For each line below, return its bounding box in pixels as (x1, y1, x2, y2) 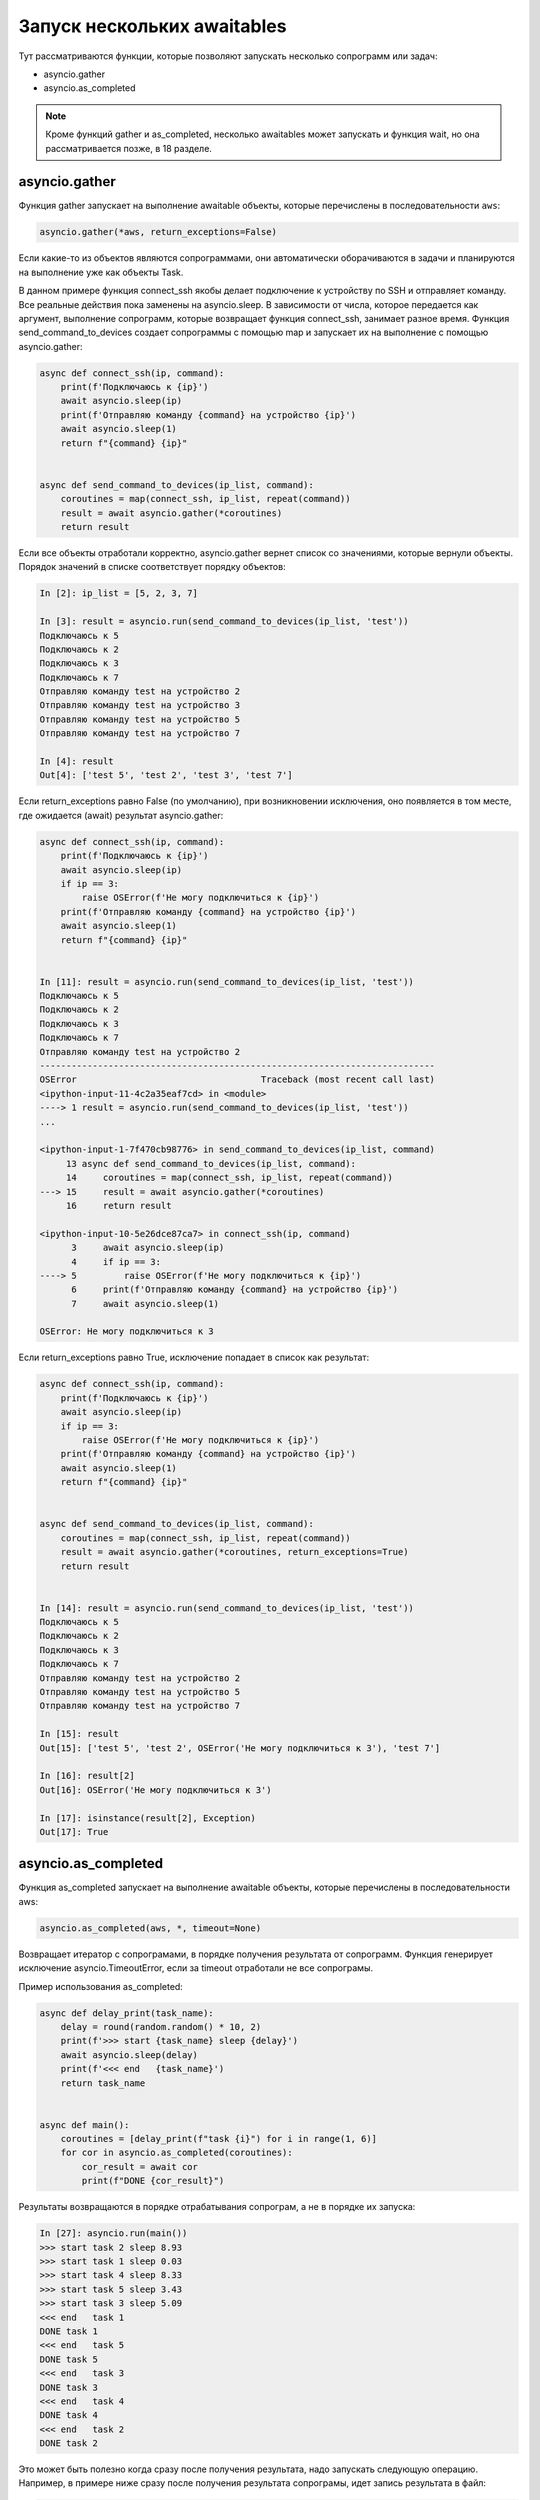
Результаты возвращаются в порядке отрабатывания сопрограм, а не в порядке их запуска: (18, 2201, 416, 2213)
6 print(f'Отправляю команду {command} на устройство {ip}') (71, 1284, 399, 1295)
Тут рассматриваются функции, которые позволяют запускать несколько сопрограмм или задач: (18, 50, 438, 62)
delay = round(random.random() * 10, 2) (60, 2021, 262, 2032)
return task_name (60, 2077, 146, 2089)
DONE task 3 (39, 2381, 99, 2393)
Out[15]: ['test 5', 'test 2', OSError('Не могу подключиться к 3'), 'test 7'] (39, 1742, 441, 1754)
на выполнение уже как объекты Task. (18, 266, 184, 278)
